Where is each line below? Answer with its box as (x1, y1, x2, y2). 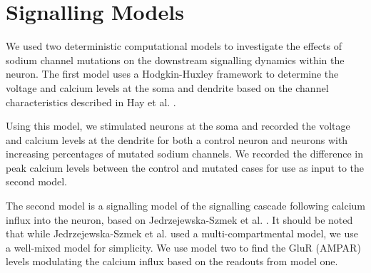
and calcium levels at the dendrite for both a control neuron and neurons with (6, 132, 348, 147)
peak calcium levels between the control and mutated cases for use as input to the (6, 160, 365, 175)
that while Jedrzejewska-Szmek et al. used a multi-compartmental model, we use (6, 226, 358, 241)
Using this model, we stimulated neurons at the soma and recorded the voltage (6, 118, 350, 133)
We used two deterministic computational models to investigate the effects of (6, 38, 342, 53)
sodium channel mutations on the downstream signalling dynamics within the (6, 52, 345, 67)
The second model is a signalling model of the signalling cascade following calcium (6, 198, 365, 213)
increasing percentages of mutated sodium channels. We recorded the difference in (6, 146, 363, 161)
